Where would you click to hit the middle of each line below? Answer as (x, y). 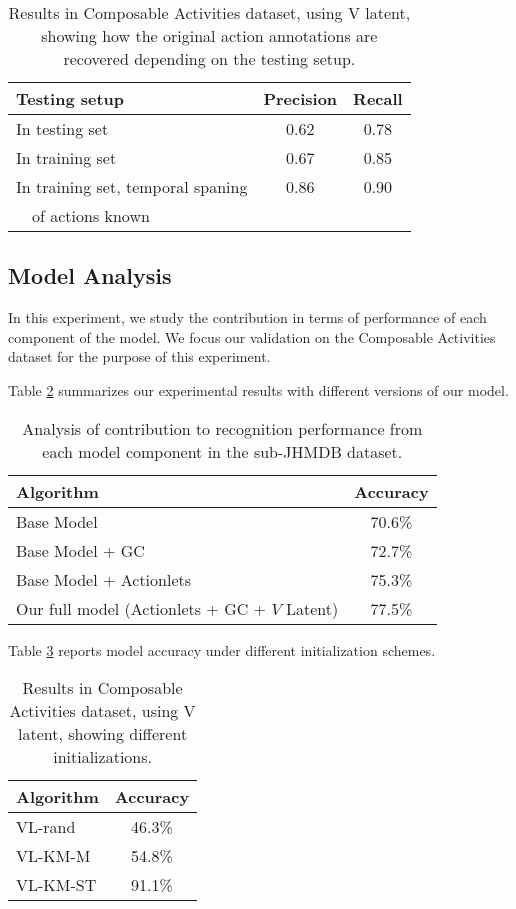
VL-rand (46, 827)
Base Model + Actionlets (104, 579)
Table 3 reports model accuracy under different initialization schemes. (222, 649)
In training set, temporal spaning (132, 186)
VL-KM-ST (56, 885)
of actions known (91, 215)
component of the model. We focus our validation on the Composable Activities (252, 336)
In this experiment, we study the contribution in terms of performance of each (247, 317)
